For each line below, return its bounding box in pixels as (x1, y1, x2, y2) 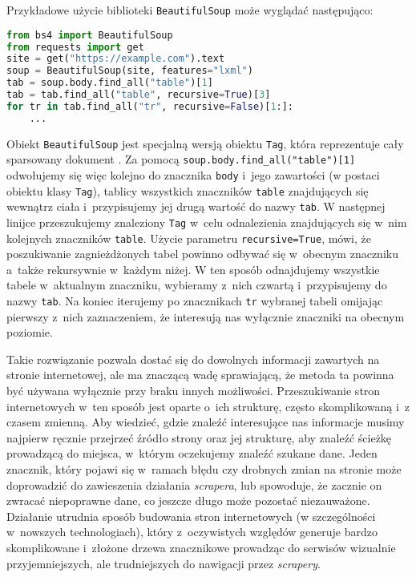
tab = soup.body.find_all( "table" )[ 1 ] (6, 77, 213, 89)
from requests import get (6, 41, 144, 53)
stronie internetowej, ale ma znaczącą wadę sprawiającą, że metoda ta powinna (6, 366, 394, 383)
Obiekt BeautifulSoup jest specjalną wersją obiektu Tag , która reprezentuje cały (6, 135, 404, 151)
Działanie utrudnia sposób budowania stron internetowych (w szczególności (6, 507, 376, 524)
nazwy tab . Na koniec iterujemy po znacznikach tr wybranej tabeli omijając (6, 293, 383, 309)
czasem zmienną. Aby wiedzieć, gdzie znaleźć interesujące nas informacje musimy (6, 414, 405, 430)
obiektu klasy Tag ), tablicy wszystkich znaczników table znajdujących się (6, 182, 369, 199)
